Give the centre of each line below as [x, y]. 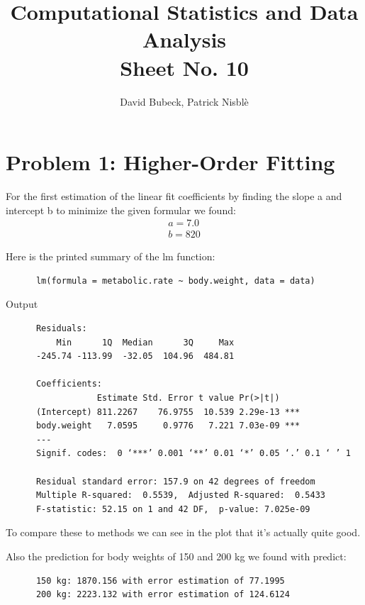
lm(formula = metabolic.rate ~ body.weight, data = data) [175, 281]
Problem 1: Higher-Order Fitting [170, 162]
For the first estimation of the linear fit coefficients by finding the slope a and [174, 196]
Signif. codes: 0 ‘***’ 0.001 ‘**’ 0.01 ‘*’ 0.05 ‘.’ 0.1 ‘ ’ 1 [193, 454]
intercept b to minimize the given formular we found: [121, 210]
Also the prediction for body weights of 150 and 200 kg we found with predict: [176, 556]
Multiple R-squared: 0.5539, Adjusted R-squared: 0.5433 [181, 495]
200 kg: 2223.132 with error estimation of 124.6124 [163, 595]
